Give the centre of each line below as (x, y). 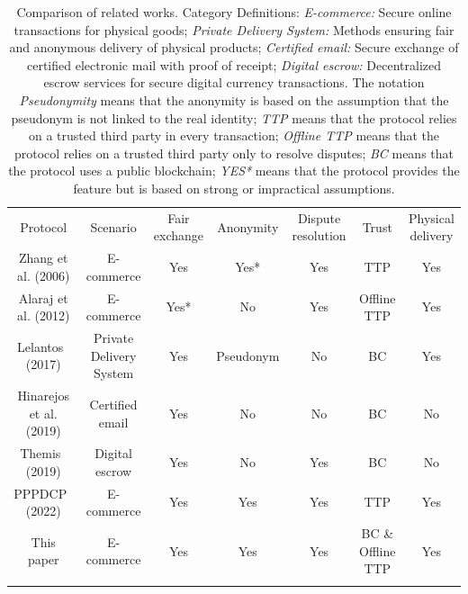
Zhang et (43, 258)
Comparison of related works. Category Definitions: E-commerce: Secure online (234, 12)
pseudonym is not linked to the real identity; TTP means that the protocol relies (234, 117)
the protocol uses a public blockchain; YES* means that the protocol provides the (234, 171)
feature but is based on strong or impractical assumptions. (234, 188)
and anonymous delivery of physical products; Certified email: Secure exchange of (234, 47)
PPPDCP (40, 493)
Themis (40, 453)
